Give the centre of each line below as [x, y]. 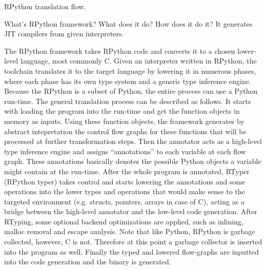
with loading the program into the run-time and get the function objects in [122, 111]
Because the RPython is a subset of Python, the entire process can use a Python [131, 91]
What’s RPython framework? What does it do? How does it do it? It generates [128, 23]
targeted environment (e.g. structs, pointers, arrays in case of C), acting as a [124, 201]
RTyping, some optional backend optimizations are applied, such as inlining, [124, 221]
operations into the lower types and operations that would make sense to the [125, 191]
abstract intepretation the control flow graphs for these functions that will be [125, 131]
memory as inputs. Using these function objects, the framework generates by [124, 121]
